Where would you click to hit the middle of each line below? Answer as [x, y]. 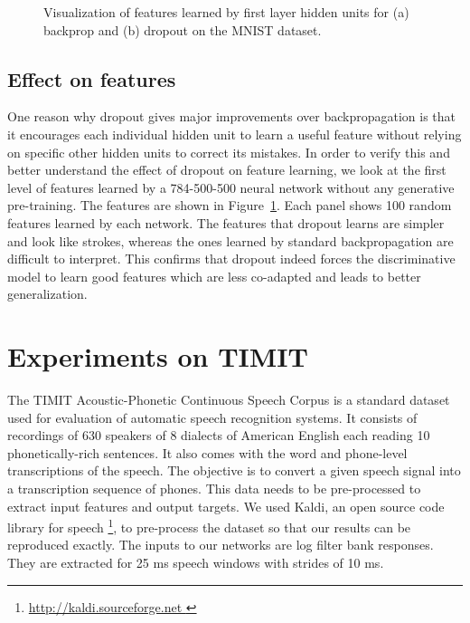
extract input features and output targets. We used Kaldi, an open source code [226, 506]
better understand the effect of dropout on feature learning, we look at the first [227, 170]
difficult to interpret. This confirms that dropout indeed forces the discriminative [231, 259]
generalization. [47, 294]
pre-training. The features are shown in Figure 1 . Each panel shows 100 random [230, 205]
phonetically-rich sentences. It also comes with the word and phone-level [207, 452]
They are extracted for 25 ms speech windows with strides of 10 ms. [196, 563]
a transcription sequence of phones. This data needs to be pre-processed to [214, 489]
